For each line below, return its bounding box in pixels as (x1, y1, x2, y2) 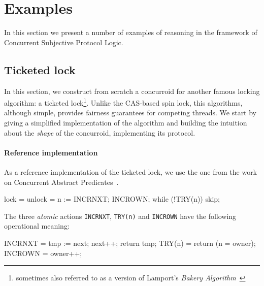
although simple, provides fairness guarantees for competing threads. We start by (4, 107, 257, 118)
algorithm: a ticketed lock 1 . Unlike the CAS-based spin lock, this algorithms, (4, 96, 243, 108)
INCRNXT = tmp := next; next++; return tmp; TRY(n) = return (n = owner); (4, 237, 256, 248)
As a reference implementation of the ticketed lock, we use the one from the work (4, 166, 257, 177)
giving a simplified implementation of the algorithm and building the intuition (4, 117, 247, 128)
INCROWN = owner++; (4, 247, 82, 258)
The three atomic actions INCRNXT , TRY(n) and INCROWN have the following (4, 210, 237, 221)
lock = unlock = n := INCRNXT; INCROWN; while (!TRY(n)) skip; (4, 194, 220, 204)
